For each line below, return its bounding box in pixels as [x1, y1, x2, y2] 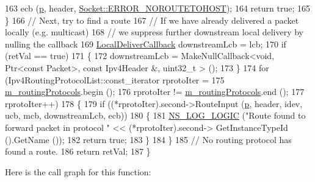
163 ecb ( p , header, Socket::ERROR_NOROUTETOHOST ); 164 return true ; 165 [5, 2, 310, 14]
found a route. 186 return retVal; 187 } [5, 145, 151, 158]
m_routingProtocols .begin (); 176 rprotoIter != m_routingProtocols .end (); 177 [5, 85, 305, 98]
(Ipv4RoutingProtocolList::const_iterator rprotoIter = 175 [5, 73, 225, 86]
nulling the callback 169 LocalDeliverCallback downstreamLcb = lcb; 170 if [5, 37, 286, 50]
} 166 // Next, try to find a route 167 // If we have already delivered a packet [5, 13, 299, 26]
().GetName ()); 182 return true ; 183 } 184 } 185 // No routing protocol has [5, 133, 292, 145]
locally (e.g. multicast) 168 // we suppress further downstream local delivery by [5, 26, 304, 38]
